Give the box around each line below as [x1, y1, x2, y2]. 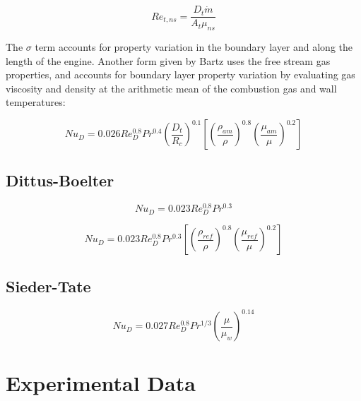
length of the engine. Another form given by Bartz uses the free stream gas [6, 53, 331, 68]
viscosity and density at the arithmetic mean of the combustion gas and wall [6, 80, 337, 95]
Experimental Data [6, 369, 196, 397]
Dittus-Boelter [6, 169, 114, 191]
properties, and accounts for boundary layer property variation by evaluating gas [6, 67, 355, 82]
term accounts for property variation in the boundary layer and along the [35, 40, 353, 54]
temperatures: [6, 95, 66, 109]
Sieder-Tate [6, 275, 91, 297]
